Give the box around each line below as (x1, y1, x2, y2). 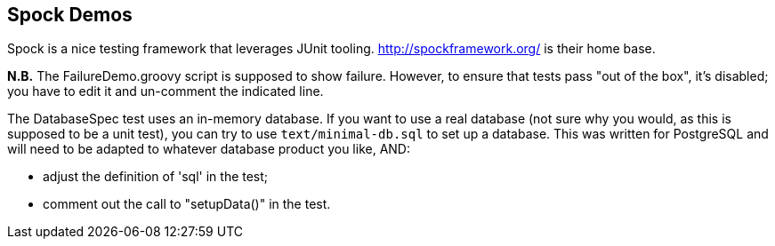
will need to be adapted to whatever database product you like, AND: (7, 141, 410, 157)
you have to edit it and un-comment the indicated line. (7, 83, 324, 99)
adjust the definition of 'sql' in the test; (43, 169, 269, 185)
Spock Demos (7, 4, 133, 26)
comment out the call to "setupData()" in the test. (43, 196, 331, 212)
